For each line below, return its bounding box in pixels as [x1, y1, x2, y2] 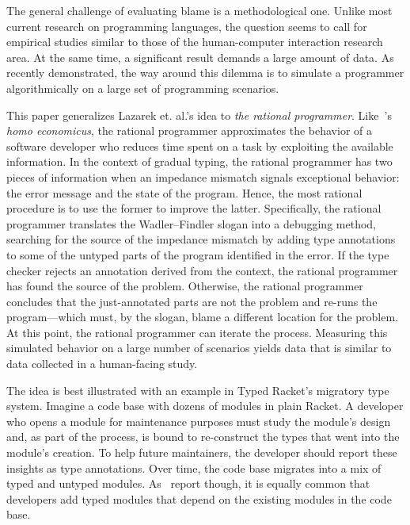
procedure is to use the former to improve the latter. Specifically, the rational [6, 200, 382, 217]
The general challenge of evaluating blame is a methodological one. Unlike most [6, 2, 393, 18]
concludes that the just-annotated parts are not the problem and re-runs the [6, 293, 378, 309]
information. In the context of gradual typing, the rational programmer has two [6, 153, 393, 170]
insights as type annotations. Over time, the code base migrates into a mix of [6, 459, 382, 476]
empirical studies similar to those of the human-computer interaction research [6, 33, 383, 50]
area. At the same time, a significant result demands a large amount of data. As [6, 48, 394, 65]
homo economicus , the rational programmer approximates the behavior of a [6, 122, 372, 139]
